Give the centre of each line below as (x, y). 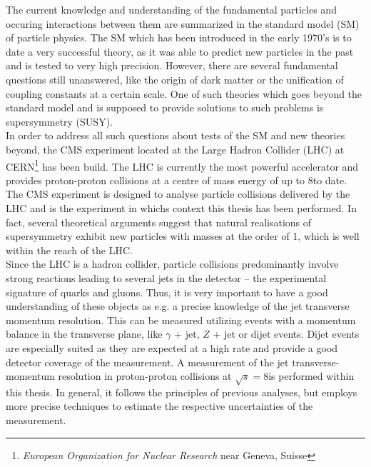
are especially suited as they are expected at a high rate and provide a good (172, 347)
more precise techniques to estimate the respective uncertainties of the (159, 406)
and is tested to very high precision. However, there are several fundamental (172, 65)
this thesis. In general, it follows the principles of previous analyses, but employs (182, 392)
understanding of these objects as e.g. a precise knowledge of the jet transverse (178, 306)
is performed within (311, 376)
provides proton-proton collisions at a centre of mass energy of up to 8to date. (177, 180)
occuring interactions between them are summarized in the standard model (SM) (183, 23)
